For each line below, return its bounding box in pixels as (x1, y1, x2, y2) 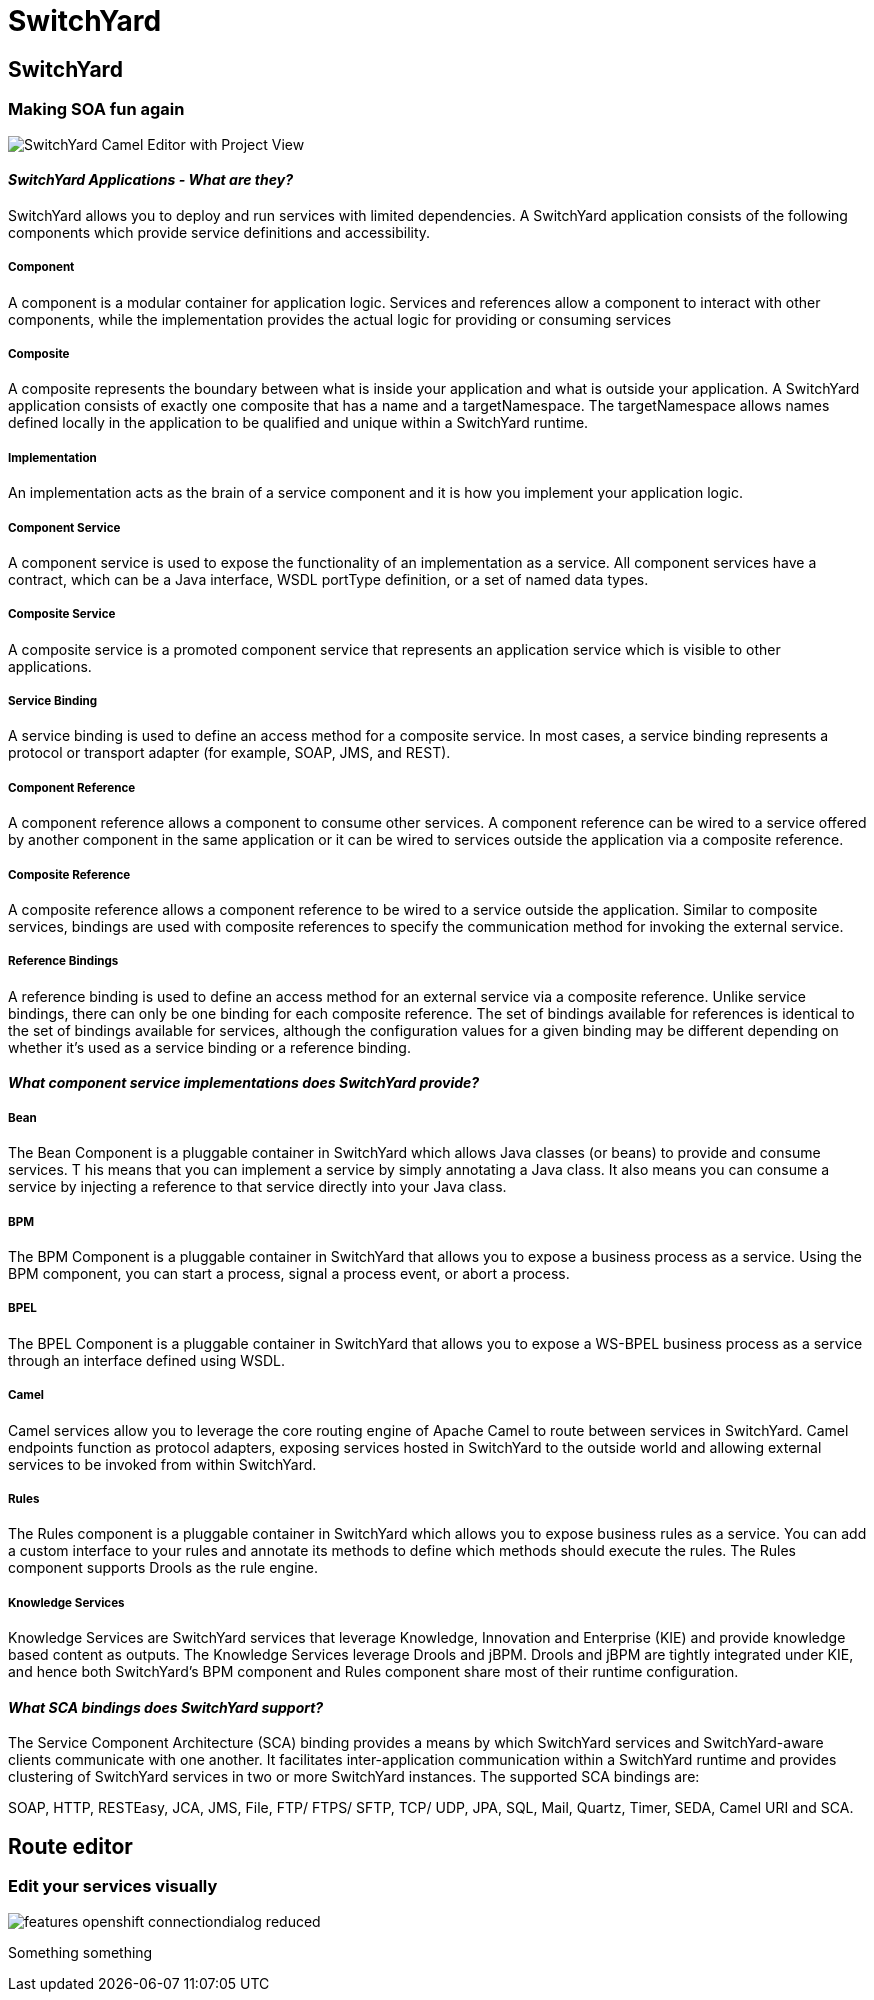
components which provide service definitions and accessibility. (8, 223, 431, 241)
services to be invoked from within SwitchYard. (8, 1455, 317, 1473)
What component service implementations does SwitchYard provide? (8, 1074, 480, 1092)
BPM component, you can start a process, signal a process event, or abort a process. (8, 1264, 570, 1282)
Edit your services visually (8, 1876, 218, 1897)
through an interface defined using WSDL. (8, 1351, 286, 1369)
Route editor (8, 1833, 133, 1859)
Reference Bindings (8, 954, 119, 969)
